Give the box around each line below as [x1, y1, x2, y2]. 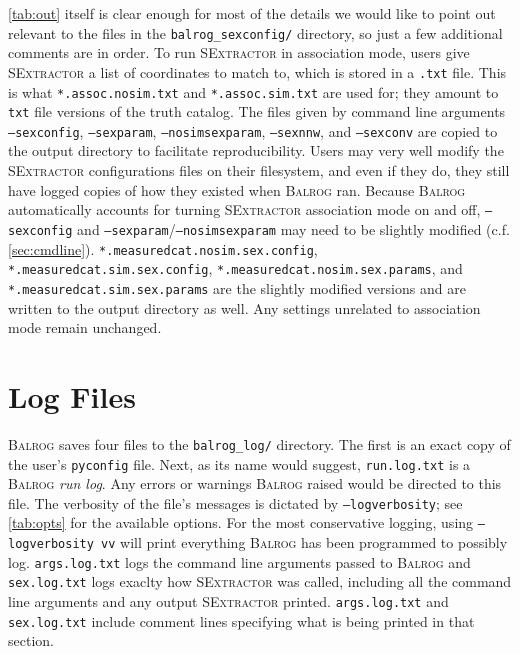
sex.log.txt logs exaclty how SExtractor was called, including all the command [8, 571, 512, 592]
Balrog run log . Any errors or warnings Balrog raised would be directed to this [8, 473, 502, 494]
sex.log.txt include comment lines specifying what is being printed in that [8, 610, 475, 631]
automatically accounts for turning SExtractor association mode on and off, [8, 199, 481, 220]
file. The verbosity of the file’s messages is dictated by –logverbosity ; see [8, 492, 463, 513]
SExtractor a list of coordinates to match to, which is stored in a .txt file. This [8, 61, 507, 82]
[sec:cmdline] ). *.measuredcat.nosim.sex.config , [8, 238, 318, 259]
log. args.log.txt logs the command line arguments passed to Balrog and [8, 551, 471, 572]
